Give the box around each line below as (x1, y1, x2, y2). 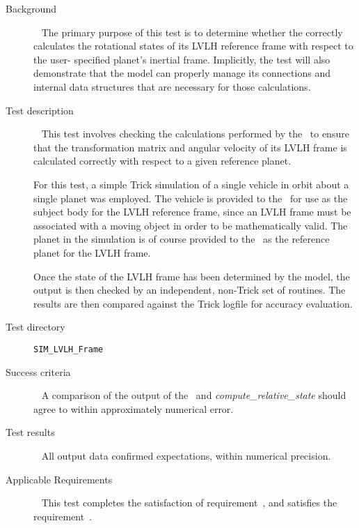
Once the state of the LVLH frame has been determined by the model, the (33, 269, 350, 283)
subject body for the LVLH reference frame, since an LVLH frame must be (33, 204, 351, 219)
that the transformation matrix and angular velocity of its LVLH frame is (33, 139, 347, 154)
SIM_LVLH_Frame (33, 344, 104, 354)
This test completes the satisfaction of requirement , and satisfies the (41, 495, 337, 510)
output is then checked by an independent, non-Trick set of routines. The (33, 282, 346, 297)
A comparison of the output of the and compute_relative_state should (41, 388, 346, 402)
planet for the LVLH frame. (33, 245, 151, 259)
